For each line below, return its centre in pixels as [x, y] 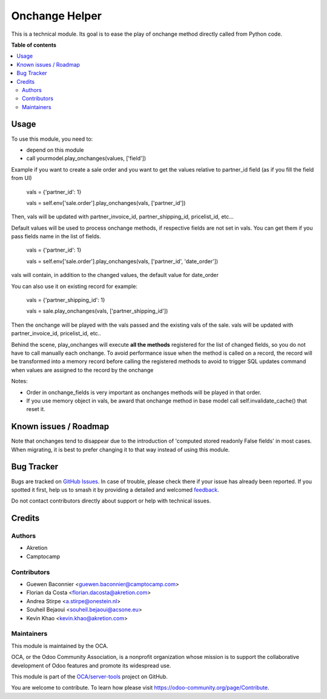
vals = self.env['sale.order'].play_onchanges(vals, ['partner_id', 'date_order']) [122, 261]
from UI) [22, 178]
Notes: [19, 381]
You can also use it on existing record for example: [74, 286]
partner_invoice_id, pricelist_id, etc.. [56, 333]
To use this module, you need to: [52, 139]
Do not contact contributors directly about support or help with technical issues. [111, 501]
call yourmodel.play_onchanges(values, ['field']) [86, 158]
